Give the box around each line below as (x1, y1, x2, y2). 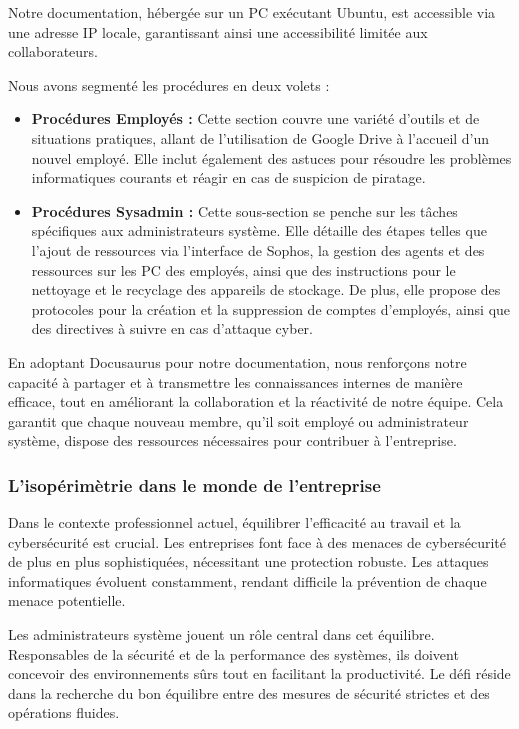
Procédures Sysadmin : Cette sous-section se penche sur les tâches (31, 200, 458, 221)
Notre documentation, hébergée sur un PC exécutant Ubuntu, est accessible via (8, 2, 496, 22)
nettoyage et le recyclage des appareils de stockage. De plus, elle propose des (31, 279, 501, 300)
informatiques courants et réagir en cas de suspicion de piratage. (31, 167, 426, 188)
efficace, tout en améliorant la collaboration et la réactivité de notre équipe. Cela (8, 391, 504, 412)
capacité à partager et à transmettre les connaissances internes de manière (8, 371, 463, 392)
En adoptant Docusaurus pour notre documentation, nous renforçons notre (8, 351, 467, 372)
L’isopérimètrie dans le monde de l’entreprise (8, 472, 381, 497)
